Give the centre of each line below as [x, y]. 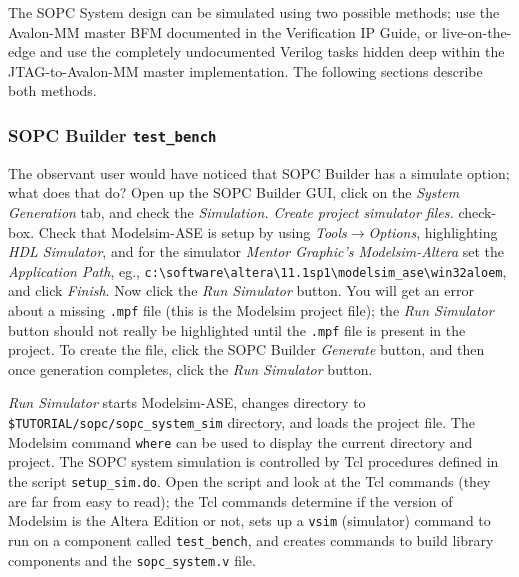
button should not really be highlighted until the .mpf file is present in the [237, 329]
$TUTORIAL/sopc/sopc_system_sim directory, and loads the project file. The [241, 422]
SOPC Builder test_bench [112, 134]
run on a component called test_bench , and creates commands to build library [251, 539]
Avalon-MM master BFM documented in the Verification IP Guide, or [223, 31]
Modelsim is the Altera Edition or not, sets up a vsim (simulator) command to [249, 520]
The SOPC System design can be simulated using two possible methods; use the [254, 12]
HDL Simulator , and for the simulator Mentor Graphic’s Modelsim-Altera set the [256, 251]
